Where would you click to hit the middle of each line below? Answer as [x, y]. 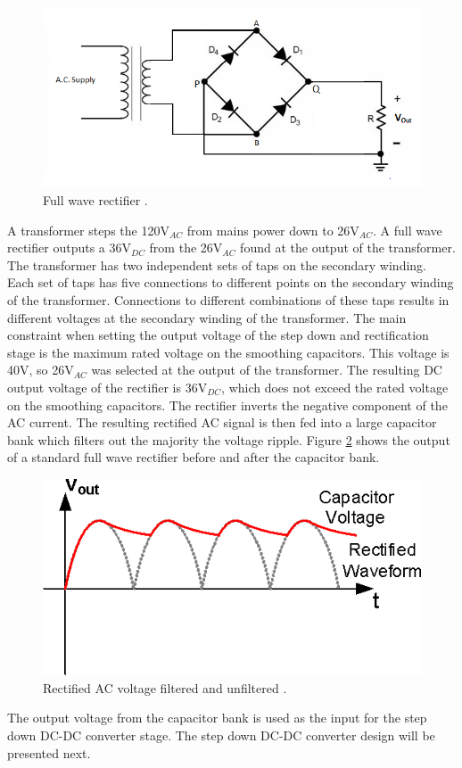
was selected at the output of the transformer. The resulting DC [267, 370]
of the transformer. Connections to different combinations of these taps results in [228, 300]
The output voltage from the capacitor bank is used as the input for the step [217, 718]
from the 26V [186, 248]
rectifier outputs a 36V [69, 248]
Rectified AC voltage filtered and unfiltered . [165, 687]
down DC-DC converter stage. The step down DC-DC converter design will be [221, 735]
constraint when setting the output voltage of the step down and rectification [218, 335]
